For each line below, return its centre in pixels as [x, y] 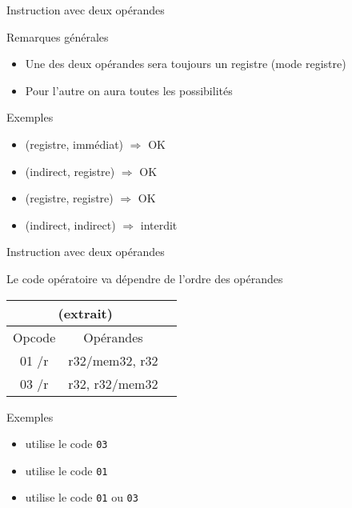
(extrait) [85, 313]
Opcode [34, 337]
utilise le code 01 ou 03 [82, 497]
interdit [159, 224]
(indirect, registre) [70, 171]
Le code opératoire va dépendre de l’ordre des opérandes [145, 278]
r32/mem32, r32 [113, 360]
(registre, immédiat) [74, 144]
